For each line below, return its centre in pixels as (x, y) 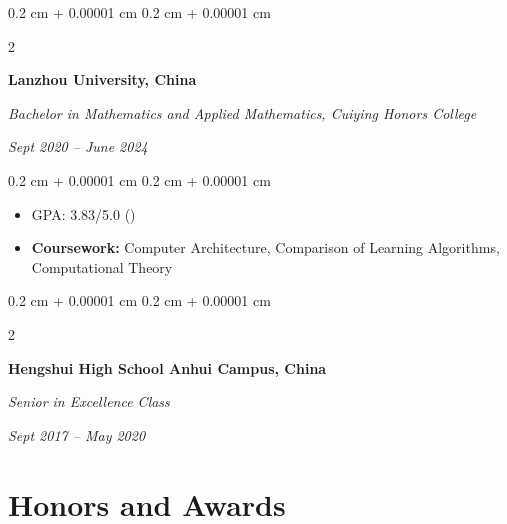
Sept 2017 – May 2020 (77, 434)
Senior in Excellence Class (89, 401)
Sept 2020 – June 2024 (78, 146)
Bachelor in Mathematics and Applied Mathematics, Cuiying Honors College (242, 112)
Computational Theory (102, 266)
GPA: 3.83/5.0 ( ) (83, 213)
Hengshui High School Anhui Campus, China (167, 367)
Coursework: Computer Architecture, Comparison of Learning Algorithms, (265, 247)
